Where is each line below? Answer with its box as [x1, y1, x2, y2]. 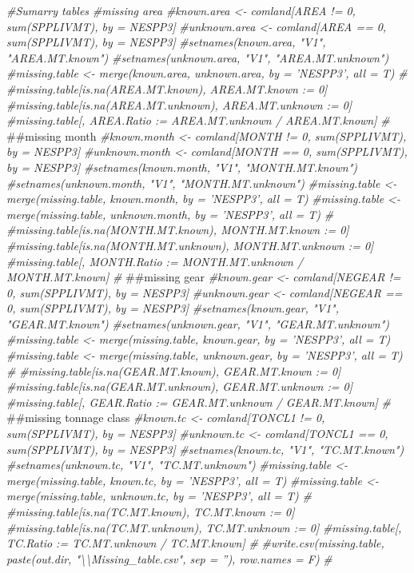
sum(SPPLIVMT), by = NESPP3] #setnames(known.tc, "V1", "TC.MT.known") [6, 440, 404, 457]
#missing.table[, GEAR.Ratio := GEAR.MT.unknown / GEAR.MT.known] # [6, 393, 391, 410]
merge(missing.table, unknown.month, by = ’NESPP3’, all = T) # [6, 205, 334, 222]
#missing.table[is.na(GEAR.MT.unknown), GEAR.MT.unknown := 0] [6, 378, 352, 395]
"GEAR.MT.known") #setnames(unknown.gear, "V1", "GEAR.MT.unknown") [6, 315, 390, 332]
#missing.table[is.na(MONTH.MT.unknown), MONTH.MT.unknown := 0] [6, 237, 374, 253]
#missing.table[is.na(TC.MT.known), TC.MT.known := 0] [6, 503, 295, 519]
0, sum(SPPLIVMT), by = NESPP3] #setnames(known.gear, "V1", [6, 300, 340, 316]
